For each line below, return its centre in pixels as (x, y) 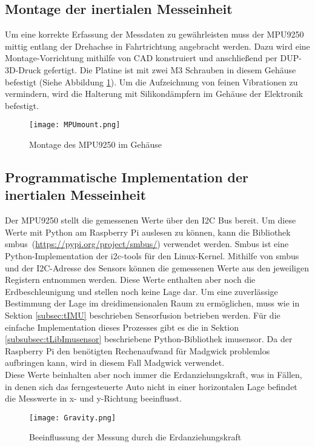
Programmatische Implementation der (127, 177)
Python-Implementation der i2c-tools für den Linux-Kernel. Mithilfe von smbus (152, 255)
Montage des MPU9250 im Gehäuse (95, 144)
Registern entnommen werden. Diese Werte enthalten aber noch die (130, 280)
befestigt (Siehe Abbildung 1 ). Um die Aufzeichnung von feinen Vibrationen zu (151, 81)
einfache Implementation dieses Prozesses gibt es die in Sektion (122, 327)
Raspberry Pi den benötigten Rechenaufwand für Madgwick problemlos (138, 350)
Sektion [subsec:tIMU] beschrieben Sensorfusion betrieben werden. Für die (143, 315)
